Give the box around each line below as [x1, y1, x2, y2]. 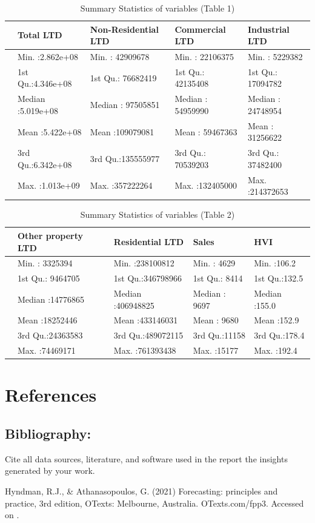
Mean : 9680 [193, 314, 239, 326]
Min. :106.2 [254, 257, 296, 269]
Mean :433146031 [113, 314, 178, 326]
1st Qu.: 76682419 [90, 71, 157, 84]
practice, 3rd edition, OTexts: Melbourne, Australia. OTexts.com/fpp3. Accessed [5, 496, 304, 509]
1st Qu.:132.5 [254, 272, 303, 285]
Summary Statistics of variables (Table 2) [80, 208, 235, 221]
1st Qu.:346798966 [113, 272, 182, 285]
